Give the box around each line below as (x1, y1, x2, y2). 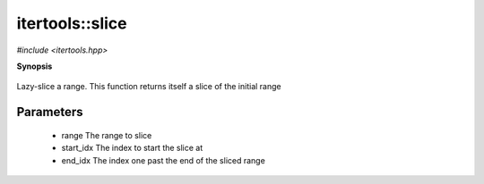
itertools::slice (16, 13, 127, 33)
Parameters (16, 105, 83, 120)
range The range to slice (61, 130, 152, 140)
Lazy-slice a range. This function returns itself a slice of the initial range (16, 81, 281, 92)
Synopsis (16, 61, 53, 71)
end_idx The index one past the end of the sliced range (61, 155, 266, 165)
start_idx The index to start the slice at (61, 143, 203, 154)
